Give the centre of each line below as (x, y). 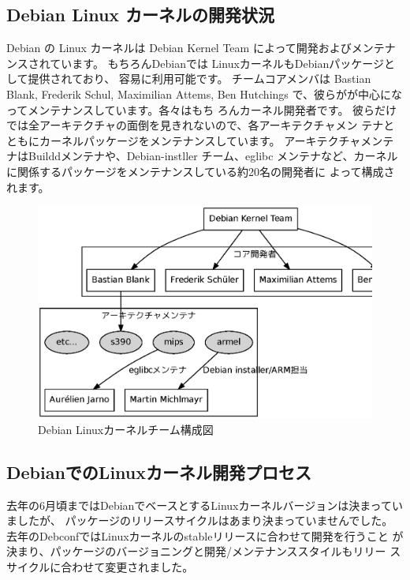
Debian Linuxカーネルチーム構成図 (126, 429)
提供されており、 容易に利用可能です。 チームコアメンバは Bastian (199, 79)
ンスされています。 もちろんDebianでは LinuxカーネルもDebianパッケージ (195, 63)
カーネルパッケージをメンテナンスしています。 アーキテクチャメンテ (216, 140)
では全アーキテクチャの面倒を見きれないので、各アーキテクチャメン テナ (195, 125)
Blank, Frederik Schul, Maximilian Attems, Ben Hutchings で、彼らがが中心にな (204, 94)
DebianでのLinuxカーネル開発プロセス (159, 471)
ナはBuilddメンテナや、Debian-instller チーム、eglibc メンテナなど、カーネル (202, 156)
